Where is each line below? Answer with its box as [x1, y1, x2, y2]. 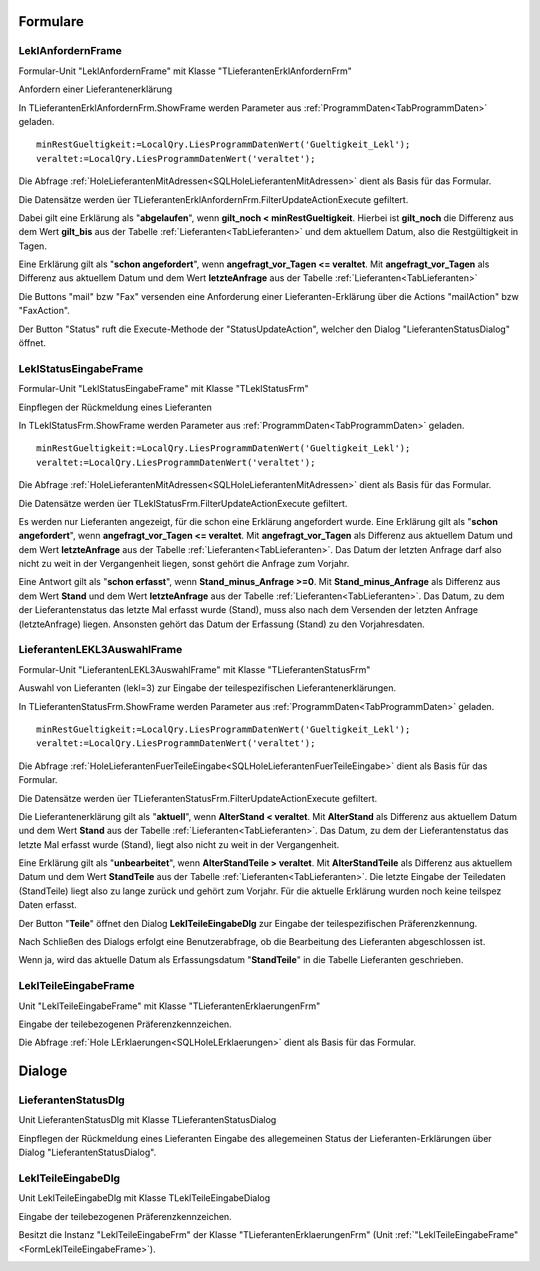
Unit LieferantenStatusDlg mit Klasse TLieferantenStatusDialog [18, 1114, 277, 1126]
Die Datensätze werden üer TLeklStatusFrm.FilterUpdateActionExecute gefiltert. [18, 497, 348, 509]
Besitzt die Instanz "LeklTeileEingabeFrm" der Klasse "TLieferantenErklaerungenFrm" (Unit [18, 1229, 394, 1241]
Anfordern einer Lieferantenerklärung [18, 83, 173, 95]
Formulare [18, 13, 84, 30]
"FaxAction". [18, 305, 70, 317]
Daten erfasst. [18, 899, 77, 911]
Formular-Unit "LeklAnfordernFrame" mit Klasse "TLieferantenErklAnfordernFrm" [18, 65, 352, 77]
